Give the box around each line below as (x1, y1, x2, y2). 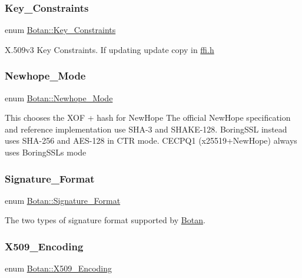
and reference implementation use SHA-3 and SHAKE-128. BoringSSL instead (5, 123, 287, 135)
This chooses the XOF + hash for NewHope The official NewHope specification (5, 111, 291, 124)
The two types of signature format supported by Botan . (5, 214, 205, 226)
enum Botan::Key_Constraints (5, 24, 116, 36)
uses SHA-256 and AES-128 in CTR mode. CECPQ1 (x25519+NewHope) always (5, 134, 297, 147)
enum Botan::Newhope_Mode (5, 91, 113, 104)
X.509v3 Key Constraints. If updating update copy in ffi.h (5, 43, 214, 55)
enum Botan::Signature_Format (5, 194, 121, 206)
